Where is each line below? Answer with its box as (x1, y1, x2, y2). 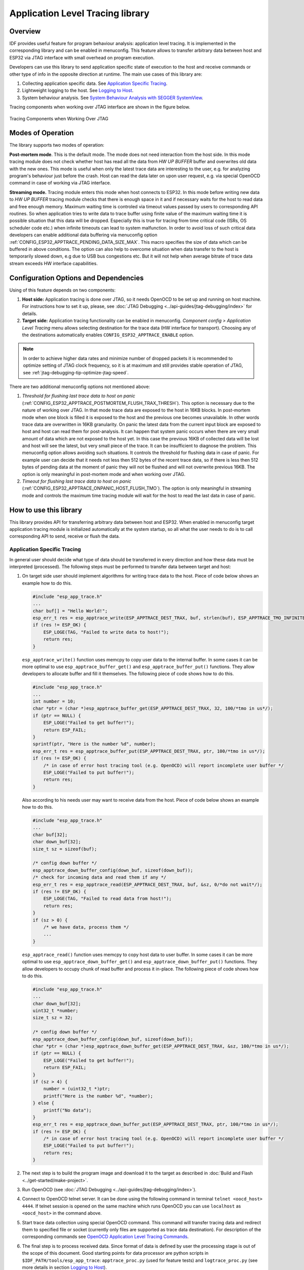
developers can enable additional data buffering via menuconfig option (9, 232, 158, 238)
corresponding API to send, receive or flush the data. (9, 533, 120, 539)
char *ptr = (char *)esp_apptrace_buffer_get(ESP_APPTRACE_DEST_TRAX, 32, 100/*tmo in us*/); (32, 706, 274, 711)
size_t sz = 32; (32, 1015, 73, 1021)
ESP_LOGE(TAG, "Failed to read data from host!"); (43, 896, 172, 902)
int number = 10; (32, 698, 76, 705)
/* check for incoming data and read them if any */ (32, 874, 167, 880)
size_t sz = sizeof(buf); (32, 846, 97, 852)
